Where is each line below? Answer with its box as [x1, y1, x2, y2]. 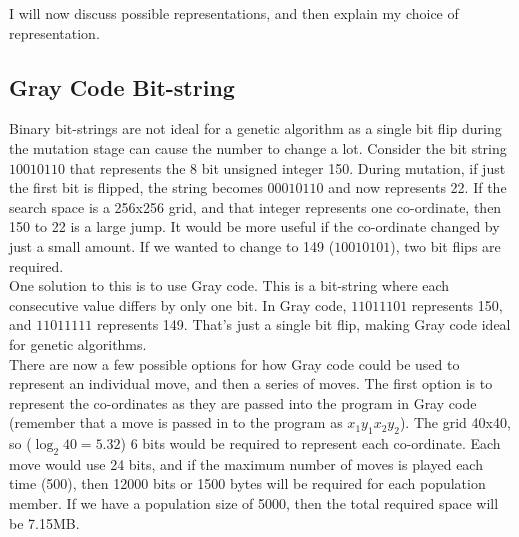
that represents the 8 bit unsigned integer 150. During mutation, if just [69, 157, 506, 178]
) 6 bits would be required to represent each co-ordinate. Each [120, 433, 501, 454]
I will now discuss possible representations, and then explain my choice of [9, 3, 459, 23]
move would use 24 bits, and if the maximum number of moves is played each [9, 453, 483, 474]
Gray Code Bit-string [9, 71, 235, 102]
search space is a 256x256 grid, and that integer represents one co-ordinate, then [9, 196, 502, 217]
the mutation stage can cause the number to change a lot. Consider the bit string [9, 137, 507, 158]
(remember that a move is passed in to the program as [9, 412, 343, 433]
